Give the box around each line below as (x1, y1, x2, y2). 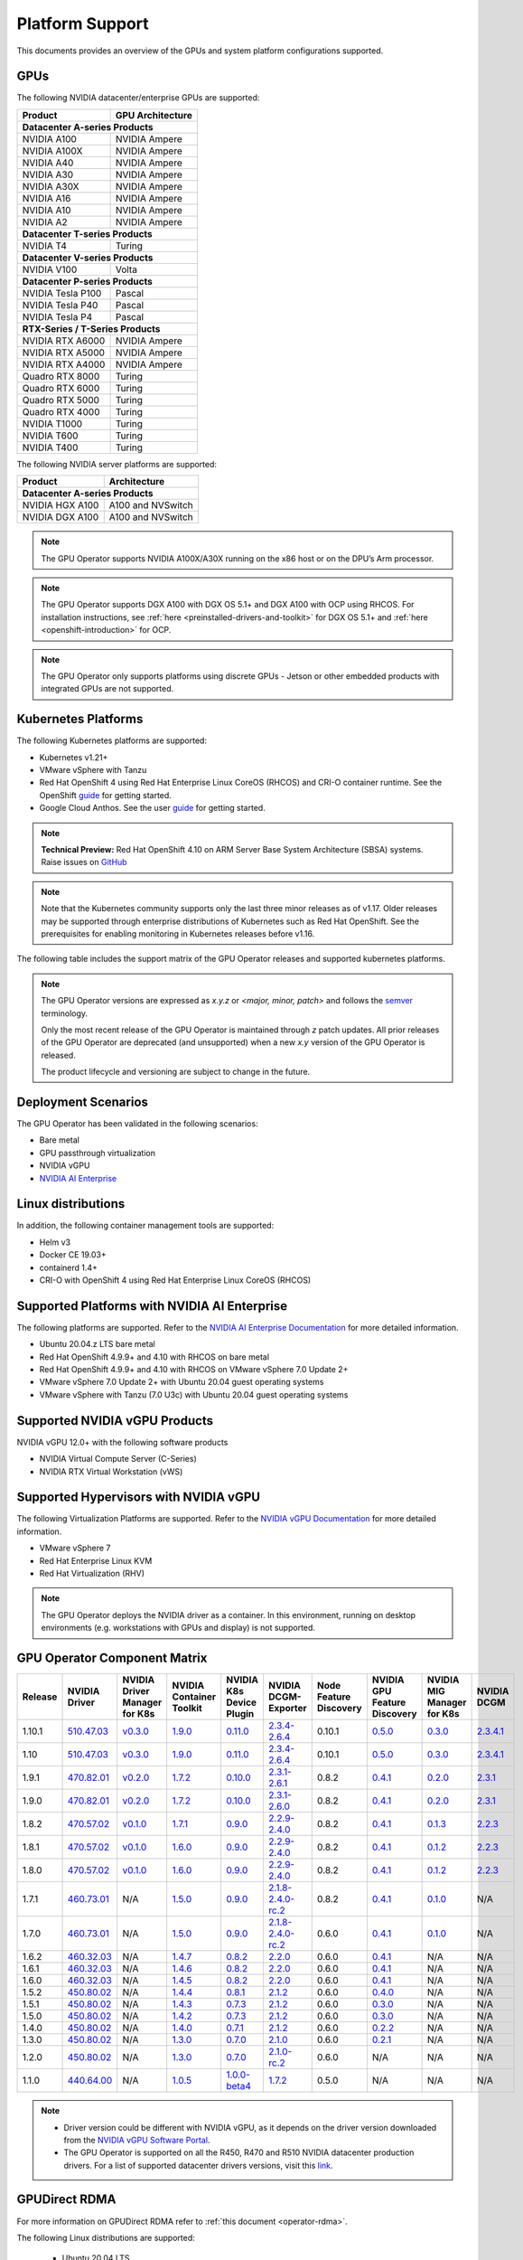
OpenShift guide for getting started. (39, 789, 172, 800)
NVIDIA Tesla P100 (22, 287, 102, 299)
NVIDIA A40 (22, 156, 74, 169)
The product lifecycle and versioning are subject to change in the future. (41, 1067, 311, 1078)
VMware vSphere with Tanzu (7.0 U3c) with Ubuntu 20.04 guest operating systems (39, 1389, 349, 1400)
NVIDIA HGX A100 (22, 499, 99, 512)
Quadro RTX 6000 (22, 381, 100, 394)
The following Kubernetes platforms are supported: (16, 735, 208, 746)
